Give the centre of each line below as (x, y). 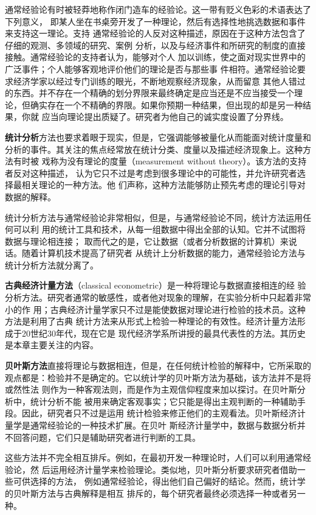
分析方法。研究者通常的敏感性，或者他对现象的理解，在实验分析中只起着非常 (158, 297)
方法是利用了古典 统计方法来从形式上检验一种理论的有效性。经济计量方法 (151, 321)
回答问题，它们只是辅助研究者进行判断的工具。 (107, 437)
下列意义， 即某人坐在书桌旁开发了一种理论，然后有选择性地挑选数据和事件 (155, 21)
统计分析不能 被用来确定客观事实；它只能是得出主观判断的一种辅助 (163, 401)
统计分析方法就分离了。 (52, 265)
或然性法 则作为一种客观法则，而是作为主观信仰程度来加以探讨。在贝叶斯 (151, 389)
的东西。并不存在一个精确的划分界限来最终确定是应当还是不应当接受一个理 (154, 93)
